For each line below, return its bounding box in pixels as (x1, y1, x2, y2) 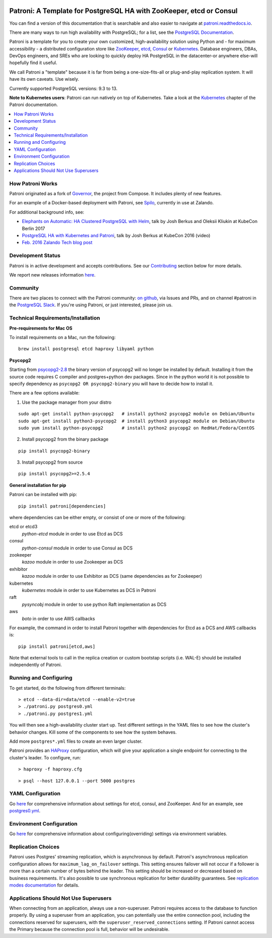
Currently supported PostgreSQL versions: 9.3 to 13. (9, 85, 118, 91)
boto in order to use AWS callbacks (22, 616, 95, 622)
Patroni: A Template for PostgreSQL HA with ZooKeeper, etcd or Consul (9, 7, 238, 15)
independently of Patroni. (9, 661, 62, 668)
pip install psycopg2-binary (18, 448, 90, 454)
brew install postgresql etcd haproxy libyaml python (18, 346, 154, 352)
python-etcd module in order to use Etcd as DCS (22, 530, 123, 537)
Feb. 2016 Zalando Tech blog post (22, 240, 93, 246)
